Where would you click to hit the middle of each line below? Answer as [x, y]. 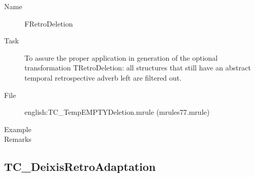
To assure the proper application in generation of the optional [121, 57]
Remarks [18, 139]
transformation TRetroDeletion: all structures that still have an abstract [138, 68]
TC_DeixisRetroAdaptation [80, 167]
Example [18, 129]
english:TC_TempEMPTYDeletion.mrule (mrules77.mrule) [117, 112]
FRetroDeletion [49, 23]
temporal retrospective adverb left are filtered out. [103, 77]
